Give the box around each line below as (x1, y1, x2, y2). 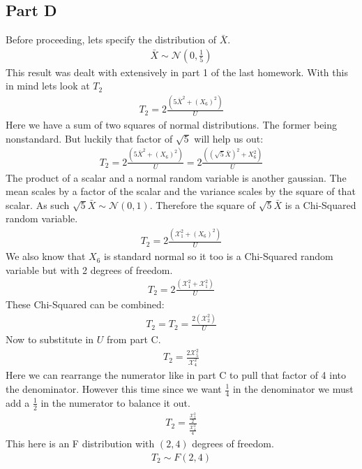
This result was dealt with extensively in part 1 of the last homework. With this (6, 64, 348, 79)
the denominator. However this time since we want (6, 382, 222, 396)
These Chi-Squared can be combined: (6, 297, 165, 312)
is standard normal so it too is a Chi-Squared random (104, 249, 333, 264)
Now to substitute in (6, 332, 94, 347)
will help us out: (194, 131, 264, 145)
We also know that (6, 249, 86, 264)
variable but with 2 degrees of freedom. (6, 262, 173, 277)
